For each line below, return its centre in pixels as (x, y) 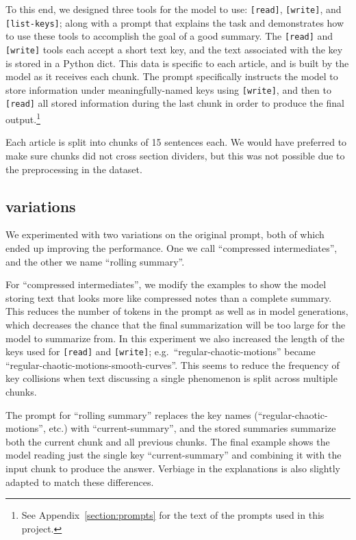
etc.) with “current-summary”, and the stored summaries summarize (192, 428)
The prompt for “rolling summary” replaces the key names (128, 414)
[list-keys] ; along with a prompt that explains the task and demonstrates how (175, 22)
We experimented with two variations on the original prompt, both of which (165, 234)
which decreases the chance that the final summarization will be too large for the (176, 324)
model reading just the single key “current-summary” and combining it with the (174, 455)
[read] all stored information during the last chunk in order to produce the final (175, 103)
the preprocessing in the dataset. (74, 169)
